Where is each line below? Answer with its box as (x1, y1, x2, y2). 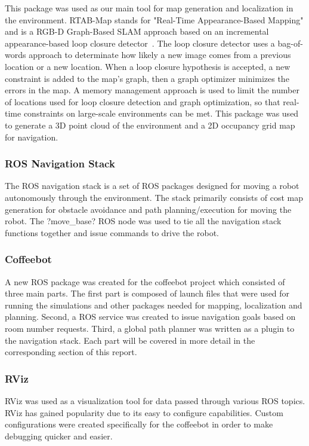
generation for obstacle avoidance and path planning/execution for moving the (5, 203, 292, 215)
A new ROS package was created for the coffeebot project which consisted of (5, 275, 285, 288)
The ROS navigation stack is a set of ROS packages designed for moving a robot (5, 179, 299, 192)
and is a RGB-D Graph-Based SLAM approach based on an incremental (5, 25, 269, 38)
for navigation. (5, 130, 58, 143)
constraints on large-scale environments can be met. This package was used (23, 107, 299, 120)
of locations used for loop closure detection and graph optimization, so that (5, 95, 280, 108)
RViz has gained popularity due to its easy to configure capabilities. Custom (5, 406, 283, 418)
